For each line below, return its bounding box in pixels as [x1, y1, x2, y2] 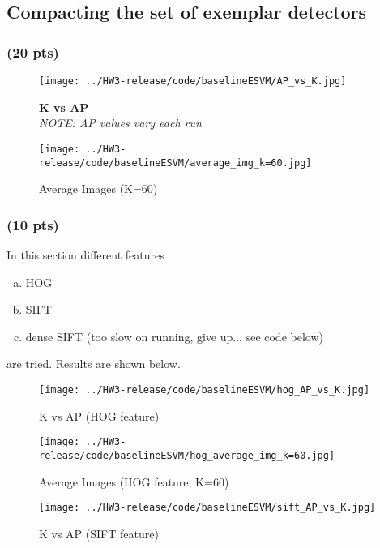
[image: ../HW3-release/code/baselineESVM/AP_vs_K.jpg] [39, 75, 347, 87]
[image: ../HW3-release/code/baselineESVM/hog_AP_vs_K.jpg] [39, 383, 370, 396]
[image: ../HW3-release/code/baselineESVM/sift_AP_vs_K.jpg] [39, 502, 376, 514]
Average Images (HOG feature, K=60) [39, 473, 229, 490]
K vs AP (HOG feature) [39, 407, 160, 424]
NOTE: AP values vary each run [39, 114, 202, 131]
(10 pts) [6, 214, 59, 234]
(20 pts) [6, 41, 59, 62]
